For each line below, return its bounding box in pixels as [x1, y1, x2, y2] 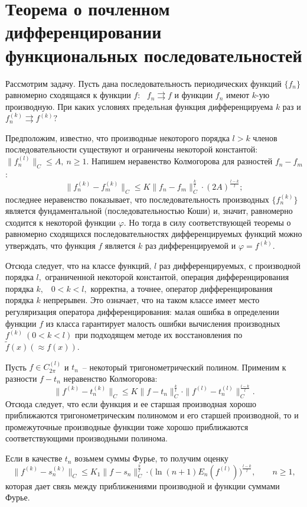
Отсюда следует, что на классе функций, [5, 259, 152, 271]
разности [5, 372, 37, 384]
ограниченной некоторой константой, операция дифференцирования [45, 271, 289, 283]
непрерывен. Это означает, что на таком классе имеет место [43, 294, 260, 306]
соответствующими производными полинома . [5, 432, 168, 444]
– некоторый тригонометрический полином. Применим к [82, 360, 286, 373]
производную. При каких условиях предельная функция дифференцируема [5, 100, 273, 112]
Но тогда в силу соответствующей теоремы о [129, 216, 291, 228]
